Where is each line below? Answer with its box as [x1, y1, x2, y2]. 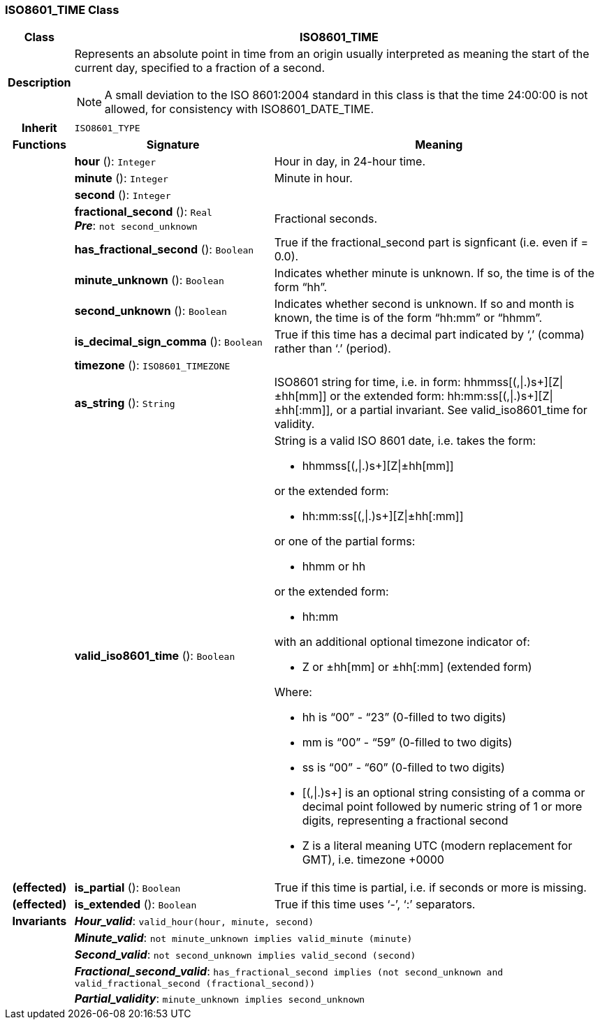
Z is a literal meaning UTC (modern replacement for [302, 839, 573, 853]
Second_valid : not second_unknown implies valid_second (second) [74, 947, 416, 962]
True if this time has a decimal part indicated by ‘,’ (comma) [274, 327, 585, 342]
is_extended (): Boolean [74, 897, 197, 912]
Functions [12, 138, 66, 152]
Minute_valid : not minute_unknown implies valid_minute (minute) [74, 931, 413, 945]
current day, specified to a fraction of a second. [74, 61, 325, 75]
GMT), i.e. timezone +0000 [302, 853, 444, 867]
